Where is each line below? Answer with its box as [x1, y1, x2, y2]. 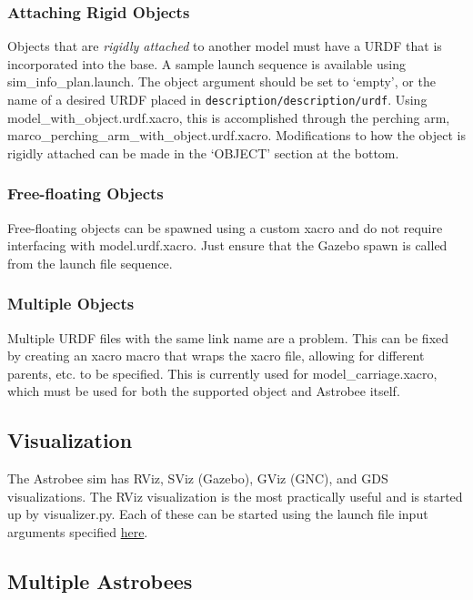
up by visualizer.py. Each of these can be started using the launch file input [7, 504, 428, 524]
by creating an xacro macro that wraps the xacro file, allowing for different [7, 346, 425, 365]
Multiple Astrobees [7, 567, 193, 595]
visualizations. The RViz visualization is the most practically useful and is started [7, 486, 463, 505]
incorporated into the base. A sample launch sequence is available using [7, 54, 406, 73]
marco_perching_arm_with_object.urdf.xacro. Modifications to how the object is [7, 126, 467, 145]
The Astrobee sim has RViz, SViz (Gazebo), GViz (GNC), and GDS [7, 469, 388, 488]
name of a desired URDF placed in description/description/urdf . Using [7, 90, 428, 108]
